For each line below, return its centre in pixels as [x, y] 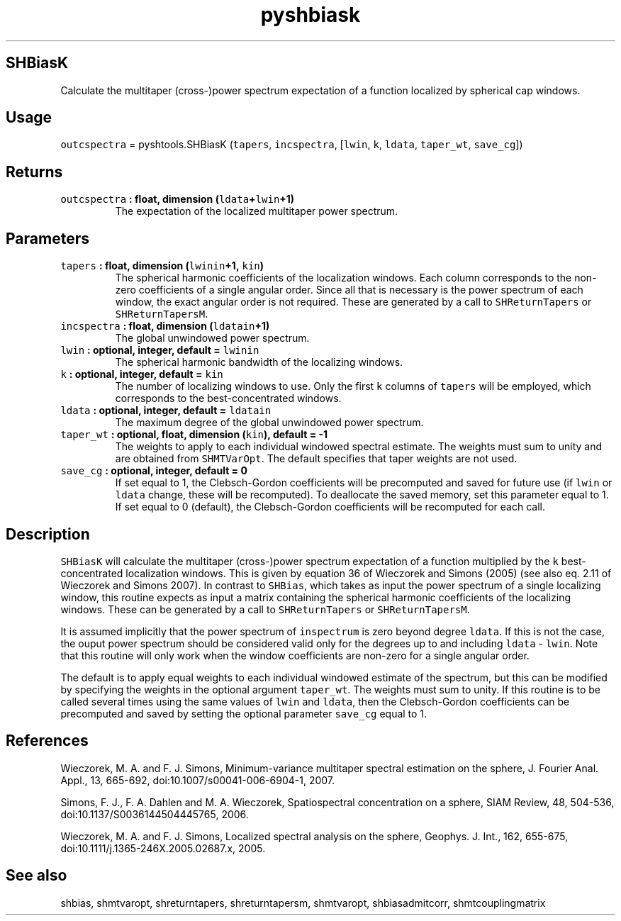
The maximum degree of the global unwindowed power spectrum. [269, 423]
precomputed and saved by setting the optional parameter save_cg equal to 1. [244, 713]
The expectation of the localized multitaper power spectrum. [257, 211]
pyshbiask [310, 15]
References [47, 741]
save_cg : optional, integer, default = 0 [154, 471]
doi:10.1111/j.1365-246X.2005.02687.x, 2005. [163, 848]
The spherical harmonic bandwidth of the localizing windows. [259, 362]
